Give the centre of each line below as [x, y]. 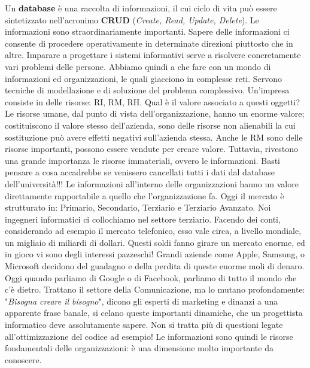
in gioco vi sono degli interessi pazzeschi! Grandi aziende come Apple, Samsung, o [155, 254]
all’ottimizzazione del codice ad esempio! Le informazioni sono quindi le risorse [149, 336]
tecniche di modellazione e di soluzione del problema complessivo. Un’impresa [147, 90]
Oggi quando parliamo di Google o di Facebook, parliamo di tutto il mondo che [151, 277]
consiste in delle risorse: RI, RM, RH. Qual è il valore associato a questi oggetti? [153, 101]
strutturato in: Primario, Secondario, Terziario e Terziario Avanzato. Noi [138, 207]
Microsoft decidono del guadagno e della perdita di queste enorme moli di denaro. [155, 266]
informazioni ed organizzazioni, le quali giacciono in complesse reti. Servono [144, 78]
